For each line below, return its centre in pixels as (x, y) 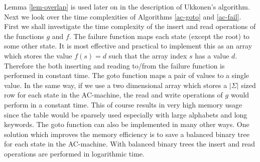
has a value (212, 55)
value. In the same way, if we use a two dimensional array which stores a (116, 85)
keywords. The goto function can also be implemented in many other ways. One (127, 124)
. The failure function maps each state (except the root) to (159, 36)
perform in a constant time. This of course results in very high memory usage (123, 104)
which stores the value (38, 55)
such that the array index (148, 55)
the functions (24, 36)
